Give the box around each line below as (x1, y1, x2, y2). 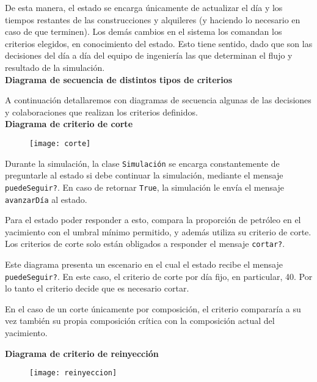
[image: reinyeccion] (29, 369, 117, 378)
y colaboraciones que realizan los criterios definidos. (5, 105, 198, 118)
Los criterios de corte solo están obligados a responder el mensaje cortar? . (5, 237, 285, 250)
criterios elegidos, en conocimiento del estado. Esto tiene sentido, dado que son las (5, 37, 313, 50)
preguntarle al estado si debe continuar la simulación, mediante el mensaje (5, 169, 283, 182)
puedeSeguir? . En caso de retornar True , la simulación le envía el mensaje (5, 180, 284, 193)
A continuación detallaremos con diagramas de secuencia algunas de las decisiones (5, 94, 312, 106)
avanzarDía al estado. (5, 193, 87, 205)
